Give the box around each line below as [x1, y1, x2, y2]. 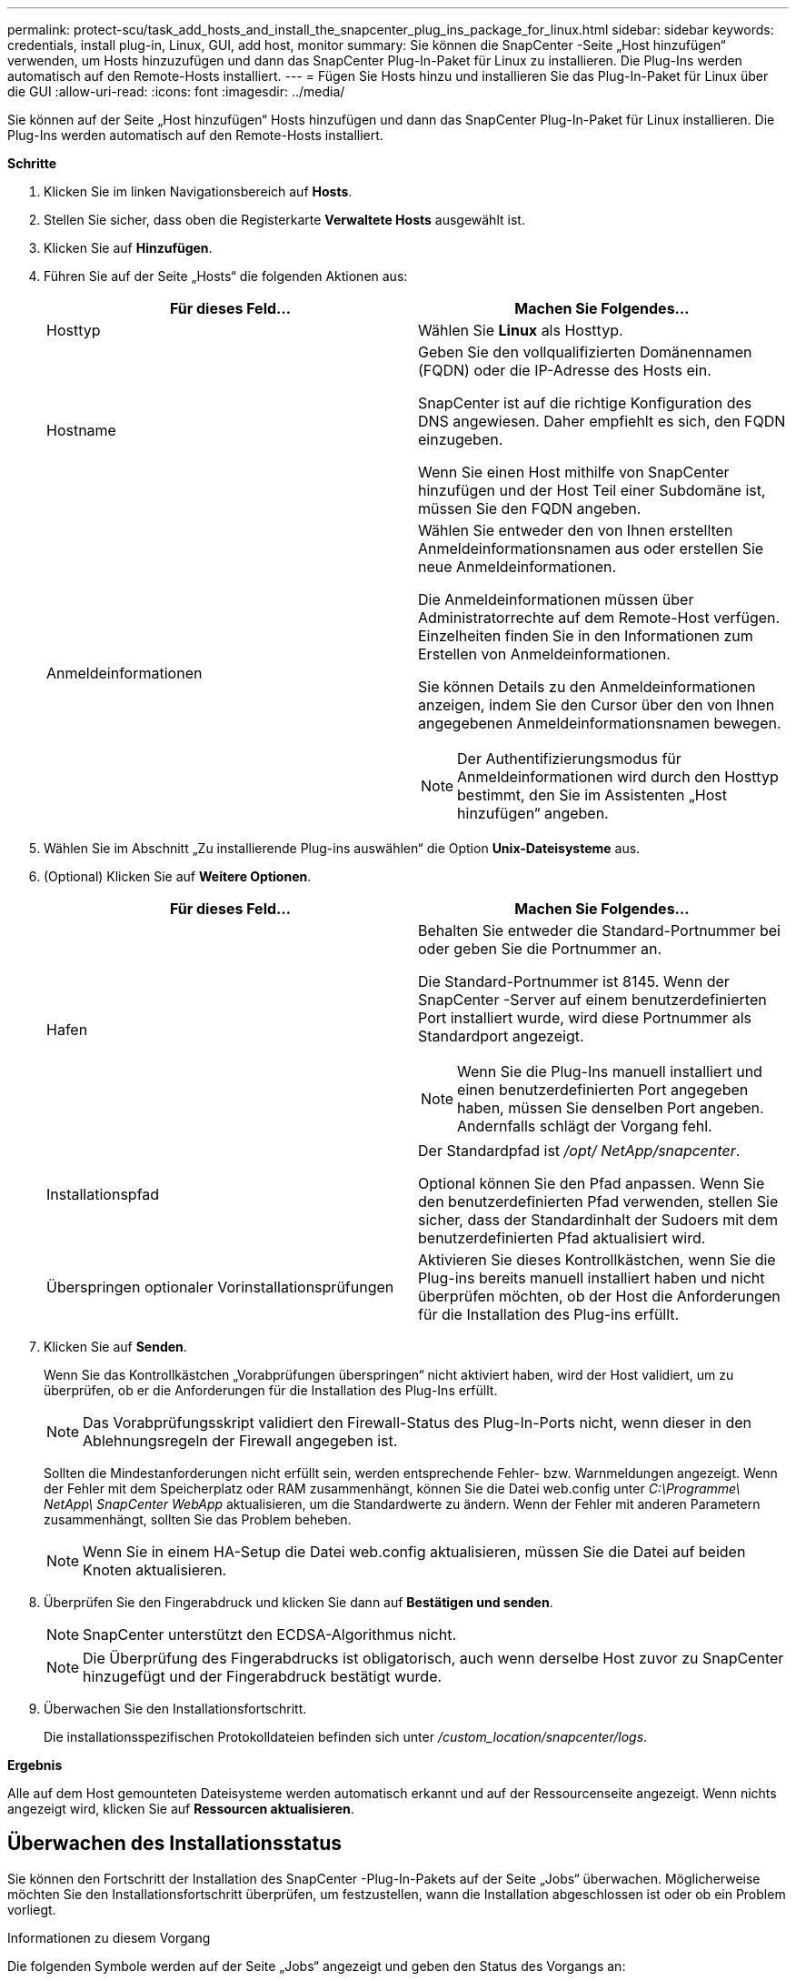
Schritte [7, 156, 56, 171]
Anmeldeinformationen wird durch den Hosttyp [457, 768, 779, 786]
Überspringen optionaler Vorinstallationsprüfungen [46, 1278, 394, 1296]
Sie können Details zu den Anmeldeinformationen [418, 678, 756, 696]
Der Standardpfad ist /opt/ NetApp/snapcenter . [418, 1141, 741, 1160]
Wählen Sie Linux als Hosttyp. [418, 321, 623, 339]
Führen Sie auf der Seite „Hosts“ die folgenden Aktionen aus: [44, 268, 408, 284]
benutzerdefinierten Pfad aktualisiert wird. [418, 1229, 706, 1247]
